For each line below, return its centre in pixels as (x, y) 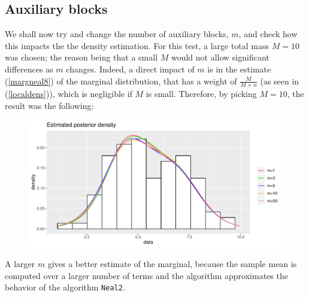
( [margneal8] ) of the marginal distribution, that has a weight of (121, 81)
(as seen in (280, 81)
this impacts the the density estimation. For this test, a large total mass (137, 45)
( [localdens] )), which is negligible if (69, 94)
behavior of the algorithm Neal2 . (65, 287)
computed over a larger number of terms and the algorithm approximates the (146, 275)
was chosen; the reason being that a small (81, 57)
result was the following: (49, 105)
